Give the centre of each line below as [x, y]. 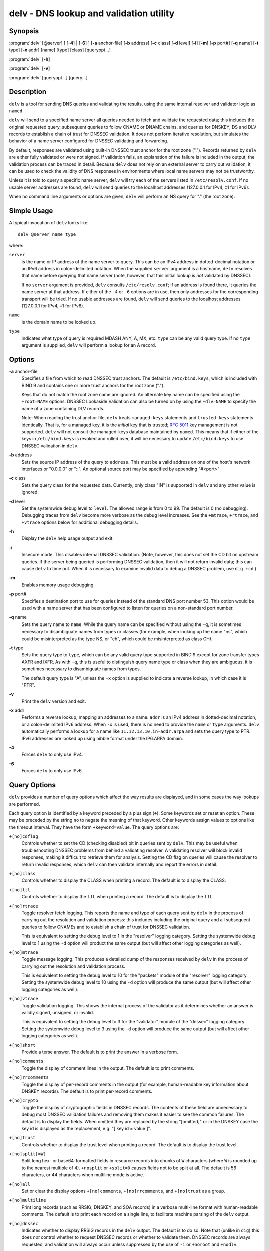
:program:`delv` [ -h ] [30, 59]
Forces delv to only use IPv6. [52, 771]
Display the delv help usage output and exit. [68, 538]
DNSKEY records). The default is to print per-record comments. [87, 1091]
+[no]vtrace [24, 999]
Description [28, 92]
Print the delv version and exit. [54, 701]
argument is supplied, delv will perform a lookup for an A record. [89, 345]
